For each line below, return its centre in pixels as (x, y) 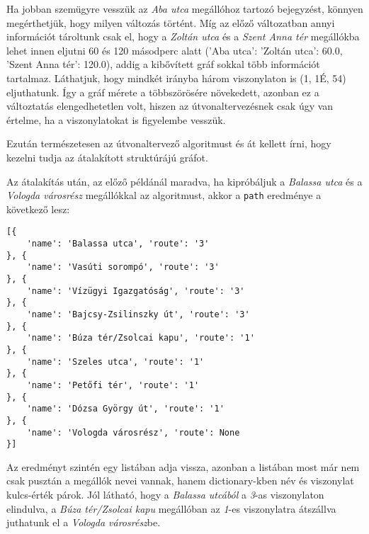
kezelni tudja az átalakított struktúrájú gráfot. (107, 157)
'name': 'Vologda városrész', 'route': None (133, 432)
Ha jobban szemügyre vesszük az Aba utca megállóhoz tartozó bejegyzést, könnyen (185, 8)
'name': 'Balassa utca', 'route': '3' (118, 244)
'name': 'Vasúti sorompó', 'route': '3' (123, 267)
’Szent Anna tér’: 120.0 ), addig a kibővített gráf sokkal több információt (163, 64)
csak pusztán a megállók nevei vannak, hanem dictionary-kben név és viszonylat (180, 481)
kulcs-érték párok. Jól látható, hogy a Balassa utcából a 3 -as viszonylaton (165, 495)
